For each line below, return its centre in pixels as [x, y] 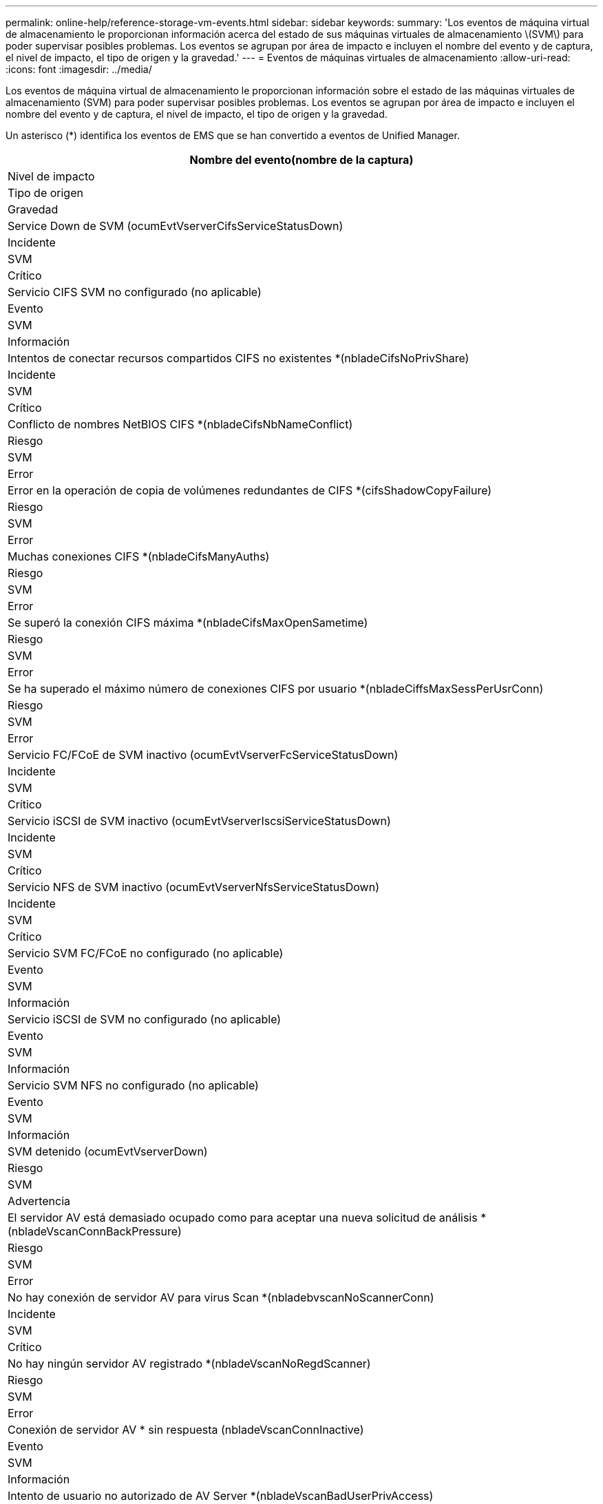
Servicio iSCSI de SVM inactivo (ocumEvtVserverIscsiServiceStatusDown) [199, 821]
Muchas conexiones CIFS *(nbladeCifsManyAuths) [139, 556]
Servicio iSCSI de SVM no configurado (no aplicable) [145, 1019]
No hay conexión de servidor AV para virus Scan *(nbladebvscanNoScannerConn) [221, 1297]
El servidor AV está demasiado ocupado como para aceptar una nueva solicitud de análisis [243, 1218]
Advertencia [39, 1201]
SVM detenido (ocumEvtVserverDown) [108, 1151]
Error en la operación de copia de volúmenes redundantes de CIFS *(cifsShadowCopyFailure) [250, 490]
